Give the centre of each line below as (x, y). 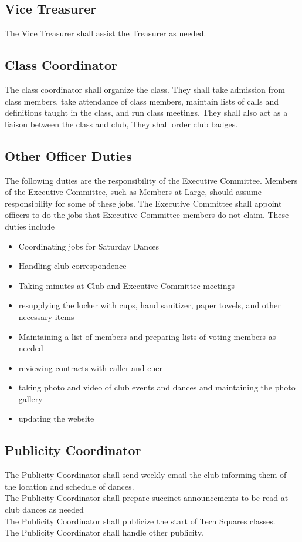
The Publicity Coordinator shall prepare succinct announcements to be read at (147, 498)
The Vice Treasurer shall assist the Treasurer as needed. (106, 33)
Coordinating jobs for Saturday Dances (89, 246)
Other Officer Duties (68, 155)
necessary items (46, 316)
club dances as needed (44, 509)
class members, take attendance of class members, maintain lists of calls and (142, 101)
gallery (30, 398)
